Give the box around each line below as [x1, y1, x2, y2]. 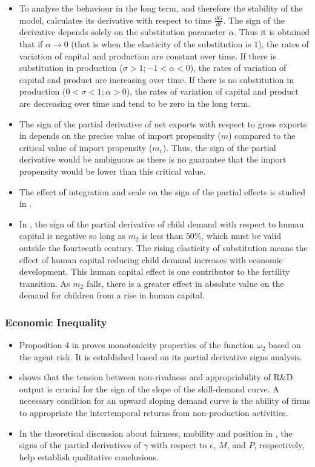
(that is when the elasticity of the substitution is [71, 38, 251, 50]
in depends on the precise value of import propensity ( [19, 129, 221, 142]
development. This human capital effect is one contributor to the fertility [19, 265, 290, 278]
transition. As [19, 277, 70, 289]
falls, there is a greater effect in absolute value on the [86, 277, 284, 289]
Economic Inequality [5, 314, 107, 329]
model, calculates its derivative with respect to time [19, 13, 212, 26]
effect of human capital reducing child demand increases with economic [19, 253, 283, 266]
